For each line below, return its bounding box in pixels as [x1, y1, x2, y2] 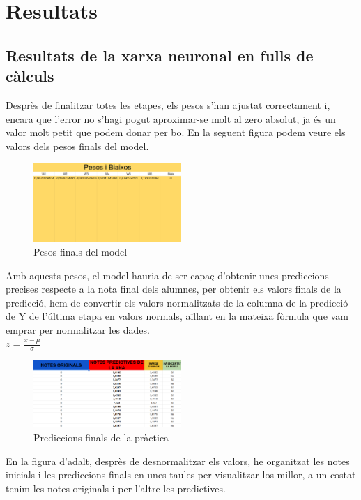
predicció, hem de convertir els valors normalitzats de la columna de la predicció [6, 295, 348, 309]
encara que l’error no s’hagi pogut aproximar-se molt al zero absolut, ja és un [6, 111, 336, 126]
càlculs [6, 65, 54, 87]
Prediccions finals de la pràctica [33, 430, 169, 444]
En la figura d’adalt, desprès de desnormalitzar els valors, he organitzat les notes [6, 453, 350, 468]
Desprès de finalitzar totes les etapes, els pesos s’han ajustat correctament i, [6, 97, 330, 112]
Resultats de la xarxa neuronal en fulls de [6, 44, 314, 66]
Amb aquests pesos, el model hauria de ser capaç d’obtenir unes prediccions [6, 267, 329, 282]
